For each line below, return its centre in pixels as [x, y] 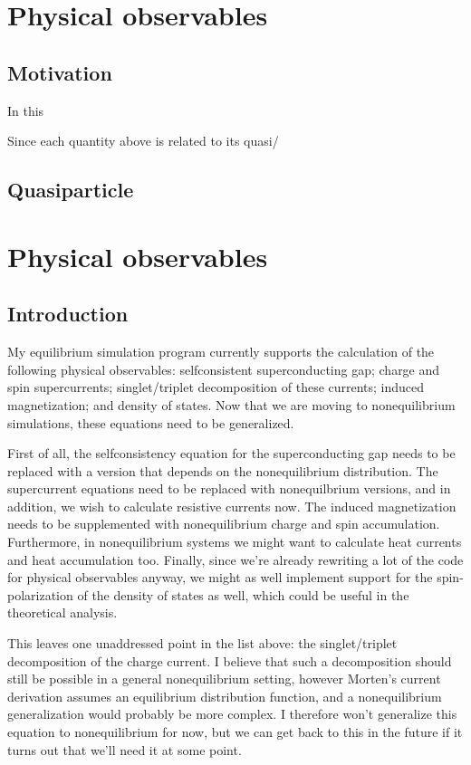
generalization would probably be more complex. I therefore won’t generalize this [232, 714]
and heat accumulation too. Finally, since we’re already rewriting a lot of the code [235, 559]
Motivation [60, 72]
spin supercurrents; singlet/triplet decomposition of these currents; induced [216, 387]
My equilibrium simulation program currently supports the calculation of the [221, 352]
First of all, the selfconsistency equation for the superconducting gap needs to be [231, 453]
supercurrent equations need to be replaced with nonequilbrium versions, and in [229, 488]
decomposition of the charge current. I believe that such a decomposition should [230, 660]
